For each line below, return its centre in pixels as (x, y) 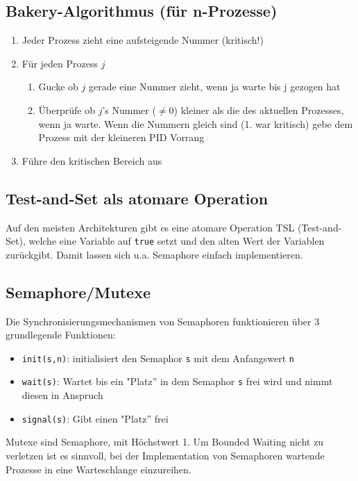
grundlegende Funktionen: (61, 335)
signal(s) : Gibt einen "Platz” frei (95, 418)
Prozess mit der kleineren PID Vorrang (121, 137)
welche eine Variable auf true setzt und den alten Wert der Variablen (177, 241)
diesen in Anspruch (62, 395)
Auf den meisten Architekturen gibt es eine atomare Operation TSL (150, 227)
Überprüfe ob (67, 109)
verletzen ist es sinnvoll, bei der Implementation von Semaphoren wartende (165, 455)
